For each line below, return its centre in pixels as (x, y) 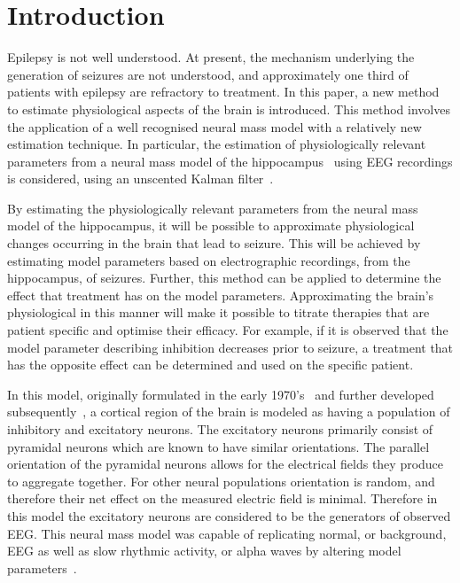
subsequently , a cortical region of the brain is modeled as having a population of (229, 412)
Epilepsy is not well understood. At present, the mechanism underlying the (211, 57)
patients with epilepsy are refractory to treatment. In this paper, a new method (223, 92)
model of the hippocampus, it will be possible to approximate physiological (211, 225)
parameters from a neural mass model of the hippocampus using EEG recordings (230, 161)
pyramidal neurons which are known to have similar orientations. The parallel (218, 446)
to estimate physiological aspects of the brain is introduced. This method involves (229, 109)
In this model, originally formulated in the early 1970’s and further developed (221, 394)
